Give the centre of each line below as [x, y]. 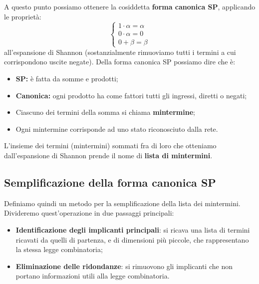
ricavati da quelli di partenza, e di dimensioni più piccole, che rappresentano [132, 239]
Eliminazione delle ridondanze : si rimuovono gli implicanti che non [124, 266]
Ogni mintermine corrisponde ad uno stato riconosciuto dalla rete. [117, 129]
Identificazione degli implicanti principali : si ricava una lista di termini [133, 229]
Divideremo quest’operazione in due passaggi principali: [89, 213]
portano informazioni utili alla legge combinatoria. [93, 276]
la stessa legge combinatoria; [59, 249]
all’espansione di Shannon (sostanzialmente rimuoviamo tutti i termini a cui [120, 52]
